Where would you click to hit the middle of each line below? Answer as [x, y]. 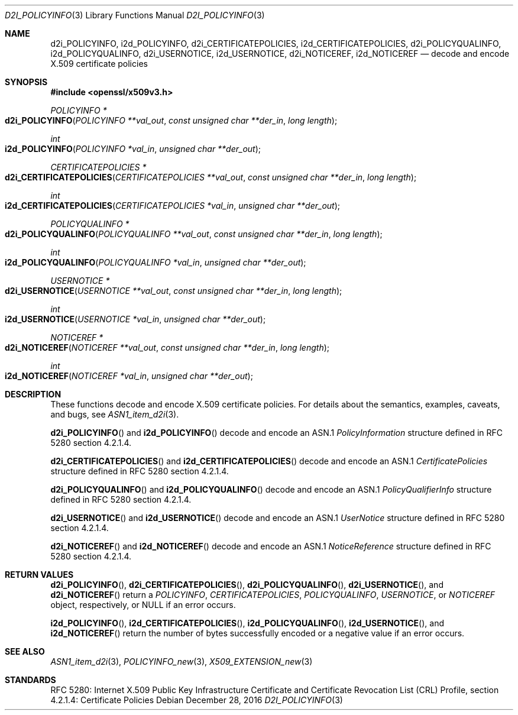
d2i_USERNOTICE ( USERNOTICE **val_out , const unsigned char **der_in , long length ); [174, 291]
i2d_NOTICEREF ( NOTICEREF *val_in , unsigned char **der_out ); [129, 376]
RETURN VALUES [39, 575]
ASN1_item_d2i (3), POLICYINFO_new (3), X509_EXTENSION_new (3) [182, 661]
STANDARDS [30, 680]
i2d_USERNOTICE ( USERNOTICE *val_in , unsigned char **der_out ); [135, 319]
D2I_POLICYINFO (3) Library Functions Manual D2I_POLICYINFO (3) [135, 15]
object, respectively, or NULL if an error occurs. [143, 605]
